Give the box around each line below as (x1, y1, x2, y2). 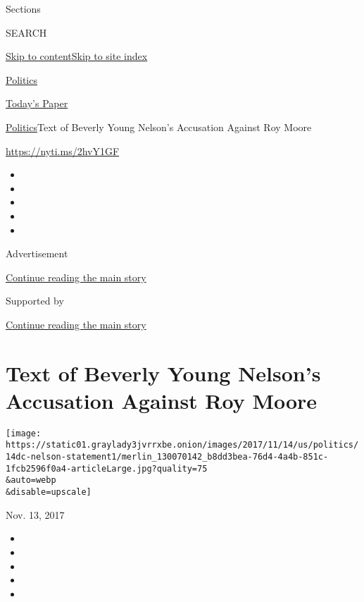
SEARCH (6, 25, 47, 39)
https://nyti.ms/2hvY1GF (6, 143, 120, 158)
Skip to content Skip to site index (6, 49, 148, 63)
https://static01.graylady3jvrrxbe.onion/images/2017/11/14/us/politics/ (6, 440, 359, 450)
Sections (6, 1, 41, 16)
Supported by (6, 293, 64, 308)
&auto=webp (6, 475, 56, 486)
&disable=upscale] (6, 487, 92, 498)
